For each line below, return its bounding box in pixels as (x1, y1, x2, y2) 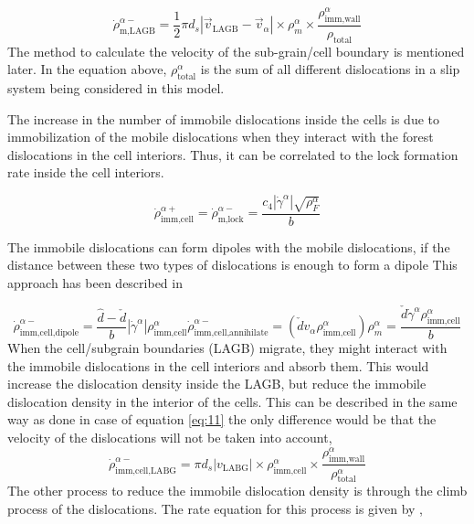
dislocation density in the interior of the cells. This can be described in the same (7, 391, 458, 411)
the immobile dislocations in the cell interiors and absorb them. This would (7, 356, 429, 375)
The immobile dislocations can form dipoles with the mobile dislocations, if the (7, 237, 450, 256)
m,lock (217, 215, 244, 225)
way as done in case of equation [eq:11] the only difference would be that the (7, 410, 437, 429)
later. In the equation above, (7, 59, 167, 79)
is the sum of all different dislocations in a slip (200, 59, 460, 79)
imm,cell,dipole (19, 327, 79, 337)
